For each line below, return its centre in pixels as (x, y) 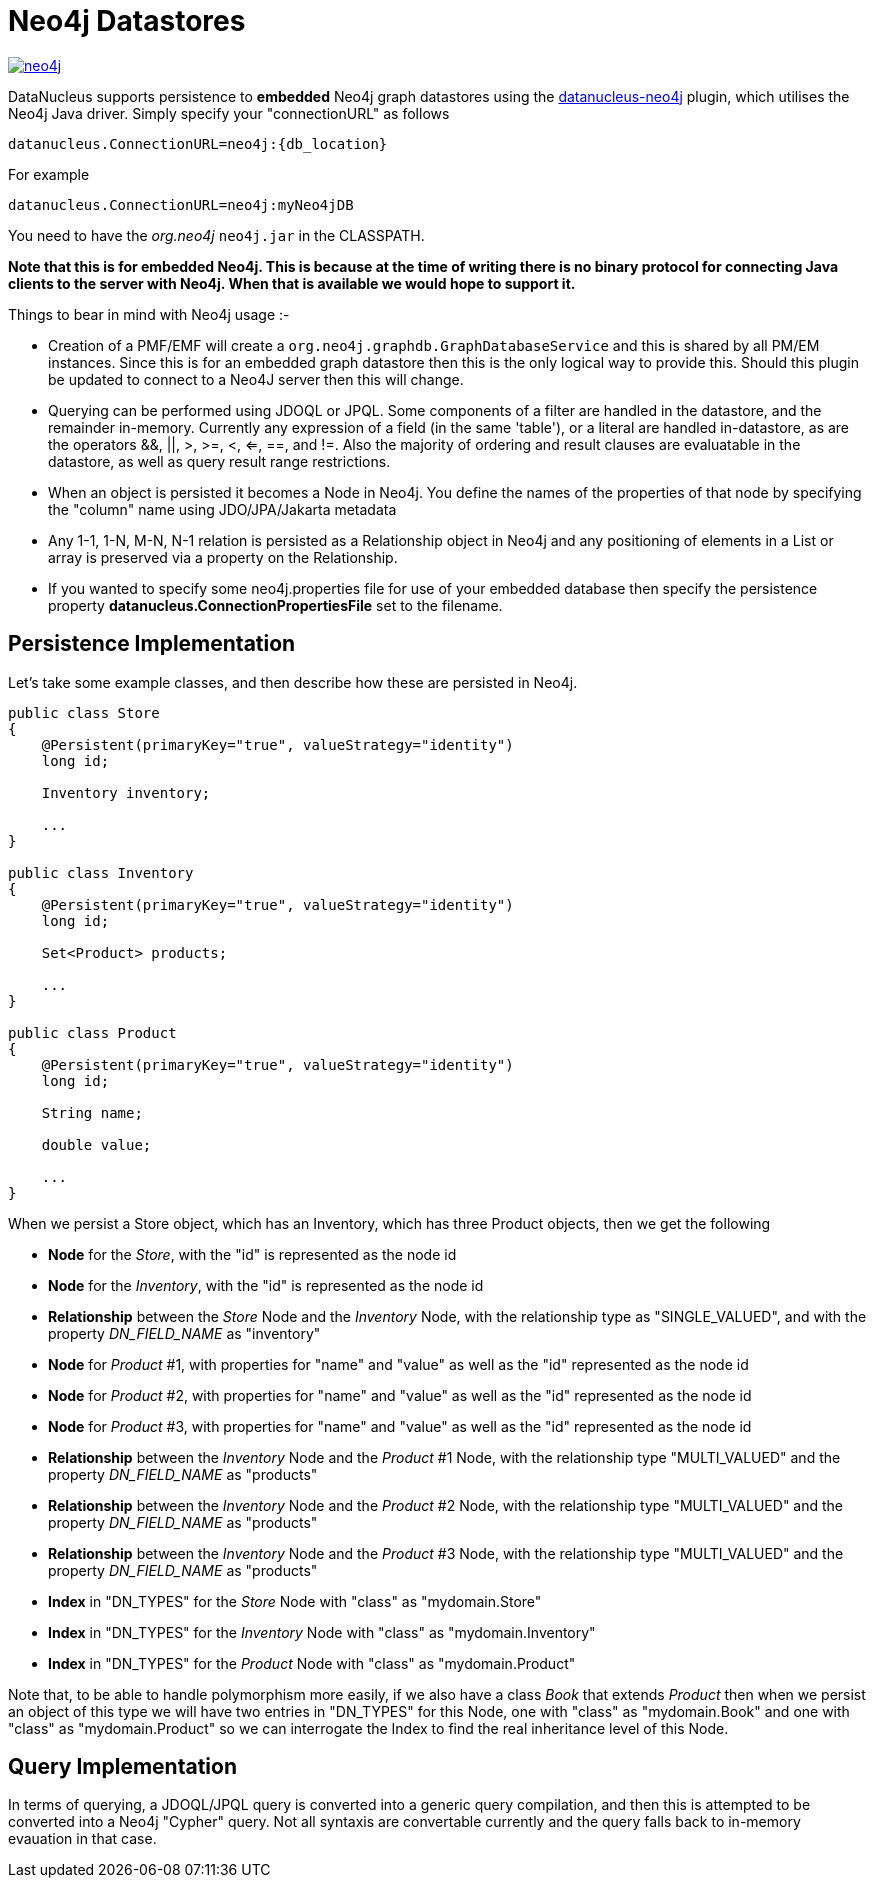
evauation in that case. (82, 1839)
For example (49, 174)
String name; (92, 1112)
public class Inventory (101, 872)
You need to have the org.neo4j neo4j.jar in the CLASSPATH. (216, 235)
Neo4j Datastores (127, 21)
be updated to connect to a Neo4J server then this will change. (256, 379)
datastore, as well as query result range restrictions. (219, 461)
